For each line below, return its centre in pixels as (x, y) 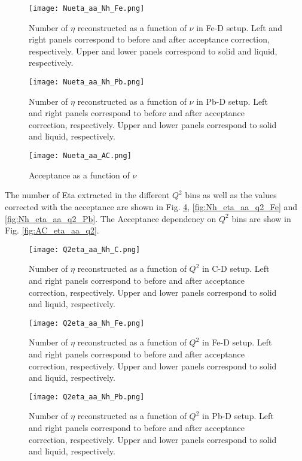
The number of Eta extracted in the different (87, 195)
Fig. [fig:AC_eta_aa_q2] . (52, 230)
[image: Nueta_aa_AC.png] (80, 156)
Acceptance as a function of (79, 175)
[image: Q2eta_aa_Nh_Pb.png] (87, 397)
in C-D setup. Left (236, 269)
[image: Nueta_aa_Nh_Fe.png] (87, 8)
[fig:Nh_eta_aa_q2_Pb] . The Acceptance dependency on (111, 218)
